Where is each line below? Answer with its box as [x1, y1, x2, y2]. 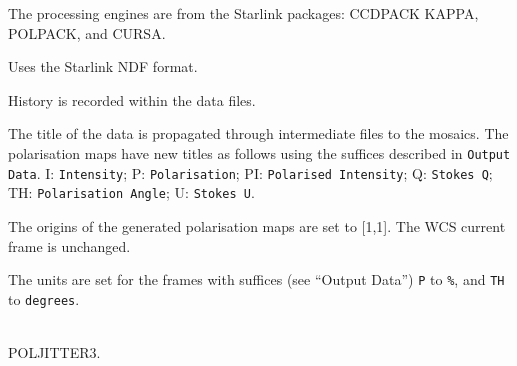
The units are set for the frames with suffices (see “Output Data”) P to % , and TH [8, 269, 505, 290]
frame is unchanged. [8, 235, 131, 256]
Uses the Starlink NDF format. [8, 56, 198, 77]
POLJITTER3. [8, 342, 101, 363]
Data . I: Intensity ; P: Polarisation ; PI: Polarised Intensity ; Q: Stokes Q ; [8, 162, 493, 183]
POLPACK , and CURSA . [8, 22, 166, 43]
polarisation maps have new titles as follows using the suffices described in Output [8, 142, 511, 163]
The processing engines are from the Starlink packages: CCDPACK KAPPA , [8, 3, 479, 23]
